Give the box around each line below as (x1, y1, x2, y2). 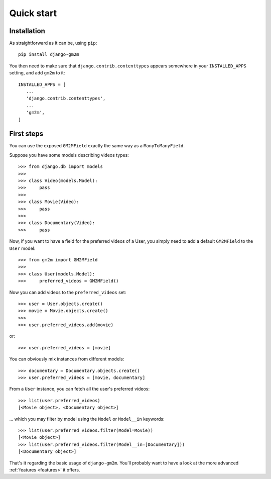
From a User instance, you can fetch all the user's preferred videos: (9, 386, 150, 392)
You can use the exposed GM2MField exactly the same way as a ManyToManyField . (9, 143, 185, 149)
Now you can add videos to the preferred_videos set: (9, 289, 126, 295)
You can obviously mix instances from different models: (9, 356, 124, 362)
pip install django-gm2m (18, 52, 79, 57)
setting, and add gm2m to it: (9, 70, 65, 76)
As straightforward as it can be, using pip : (9, 40, 97, 46)
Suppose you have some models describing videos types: (9, 152, 129, 158)
